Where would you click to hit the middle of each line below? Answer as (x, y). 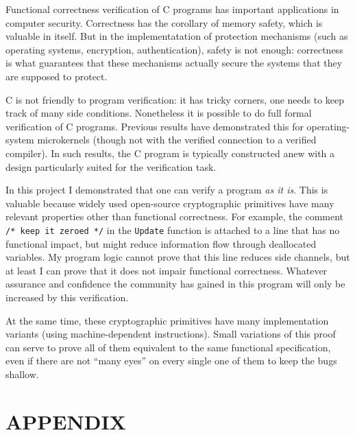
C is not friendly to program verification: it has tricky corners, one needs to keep (175, 99)
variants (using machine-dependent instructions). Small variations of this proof (171, 334)
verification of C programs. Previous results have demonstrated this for (155, 126)
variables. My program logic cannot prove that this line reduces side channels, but (178, 257)
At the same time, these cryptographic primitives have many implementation (167, 320)
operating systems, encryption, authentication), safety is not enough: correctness (174, 49)
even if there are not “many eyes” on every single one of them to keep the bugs (171, 361)
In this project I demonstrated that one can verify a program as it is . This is (167, 190)
